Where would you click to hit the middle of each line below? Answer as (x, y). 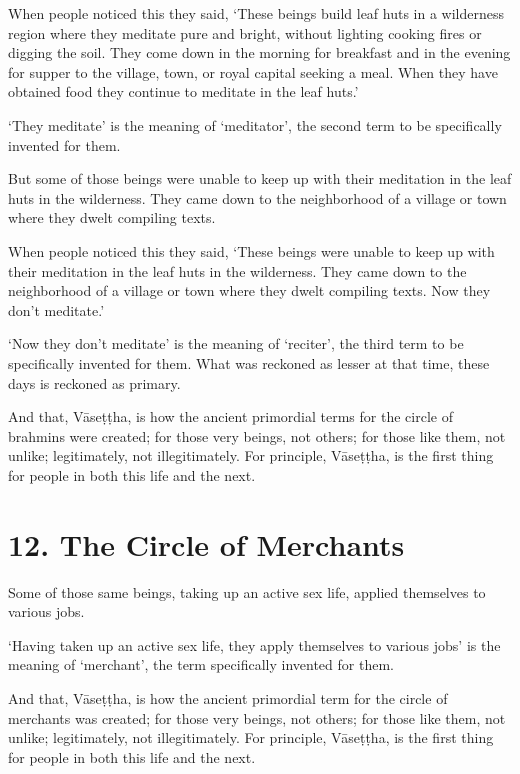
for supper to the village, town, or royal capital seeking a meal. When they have (253, 71)
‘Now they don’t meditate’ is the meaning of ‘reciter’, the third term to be (236, 343)
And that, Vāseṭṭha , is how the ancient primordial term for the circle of (228, 697)
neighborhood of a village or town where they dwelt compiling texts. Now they (249, 290)
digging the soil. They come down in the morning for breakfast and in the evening (259, 52)
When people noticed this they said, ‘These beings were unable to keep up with (251, 250)
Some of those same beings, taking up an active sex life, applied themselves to (247, 591)
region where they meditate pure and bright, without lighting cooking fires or (245, 32)
